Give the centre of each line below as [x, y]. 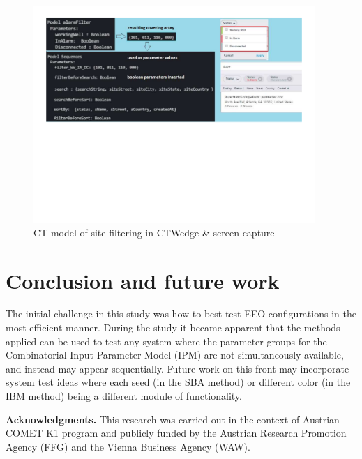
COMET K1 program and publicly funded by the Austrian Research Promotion [176, 433]
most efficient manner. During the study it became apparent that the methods [173, 328]
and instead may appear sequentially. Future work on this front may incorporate [178, 368]
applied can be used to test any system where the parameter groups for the [166, 341]
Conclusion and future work [143, 280]
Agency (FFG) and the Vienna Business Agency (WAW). [128, 446]
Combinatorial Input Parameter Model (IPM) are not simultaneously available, [175, 355]
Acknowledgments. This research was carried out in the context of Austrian [173, 419]
